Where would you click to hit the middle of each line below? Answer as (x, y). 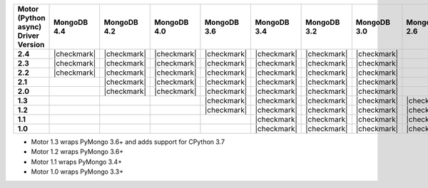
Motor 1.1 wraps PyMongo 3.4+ (77, 162)
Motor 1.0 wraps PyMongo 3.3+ (77, 172)
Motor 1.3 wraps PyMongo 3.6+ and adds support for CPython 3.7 (128, 142)
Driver (28, 36)
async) (30, 27)
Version (31, 45)
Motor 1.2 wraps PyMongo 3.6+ (77, 152)
